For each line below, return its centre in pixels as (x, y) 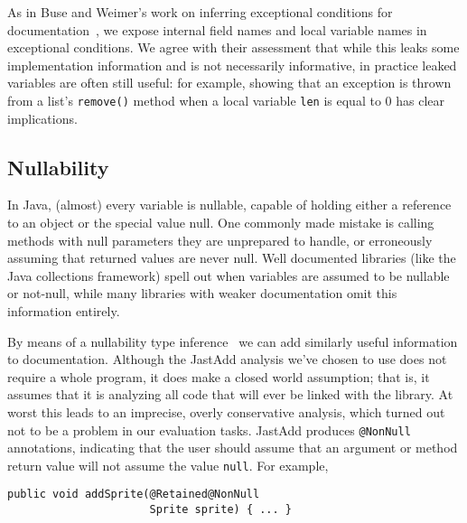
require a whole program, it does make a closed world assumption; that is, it (219, 376)
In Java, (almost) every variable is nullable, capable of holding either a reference (229, 205)
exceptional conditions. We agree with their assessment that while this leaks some (233, 47)
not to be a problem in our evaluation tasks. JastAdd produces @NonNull (209, 430)
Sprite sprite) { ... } (220, 510)
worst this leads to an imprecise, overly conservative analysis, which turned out (226, 411)
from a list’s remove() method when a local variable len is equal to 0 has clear (226, 100)
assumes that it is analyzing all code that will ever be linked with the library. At (230, 394)
